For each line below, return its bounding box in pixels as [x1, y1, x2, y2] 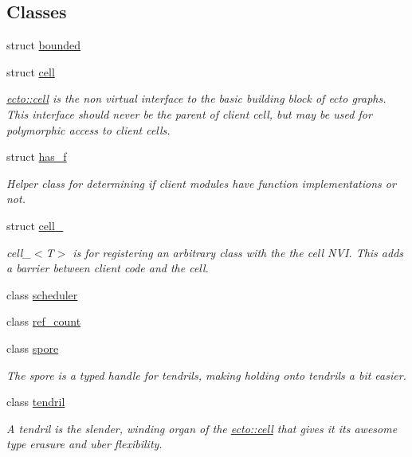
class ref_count [6, 313, 81, 330]
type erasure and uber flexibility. [6, 436, 163, 452]
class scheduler [6, 286, 78, 303]
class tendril [6, 393, 65, 410]
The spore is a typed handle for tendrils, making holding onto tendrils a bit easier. [6, 366, 406, 383]
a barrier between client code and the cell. [6, 260, 209, 276]
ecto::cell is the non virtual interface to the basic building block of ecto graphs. [6, 90, 386, 107]
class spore [6, 339, 59, 356]
